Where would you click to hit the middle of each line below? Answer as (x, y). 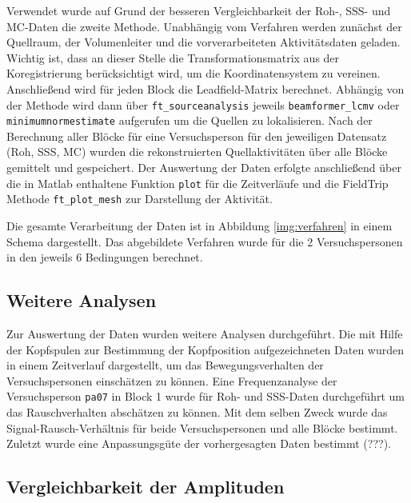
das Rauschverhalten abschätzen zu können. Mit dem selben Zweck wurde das (197, 411)
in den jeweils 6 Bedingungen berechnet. (105, 257)
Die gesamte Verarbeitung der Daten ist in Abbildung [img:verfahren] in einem (200, 225)
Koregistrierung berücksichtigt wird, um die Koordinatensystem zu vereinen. (194, 73)
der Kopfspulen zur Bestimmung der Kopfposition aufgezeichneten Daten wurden (205, 349)
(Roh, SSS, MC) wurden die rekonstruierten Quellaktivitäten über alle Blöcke (197, 152)
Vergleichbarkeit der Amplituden (146, 487)
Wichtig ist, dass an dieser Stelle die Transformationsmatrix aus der (173, 57)
